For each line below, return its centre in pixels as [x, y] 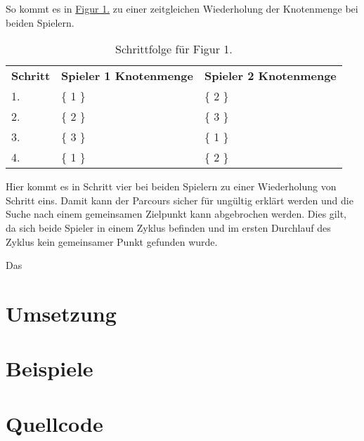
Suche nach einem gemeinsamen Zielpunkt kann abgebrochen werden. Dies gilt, [176, 214]
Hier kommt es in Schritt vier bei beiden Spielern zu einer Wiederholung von [171, 186]
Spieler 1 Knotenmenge [127, 76]
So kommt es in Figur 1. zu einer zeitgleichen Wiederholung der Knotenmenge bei [182, 8]
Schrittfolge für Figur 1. [174, 49]
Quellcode [54, 423]
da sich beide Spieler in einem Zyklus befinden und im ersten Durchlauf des [168, 227]
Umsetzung [61, 313]
